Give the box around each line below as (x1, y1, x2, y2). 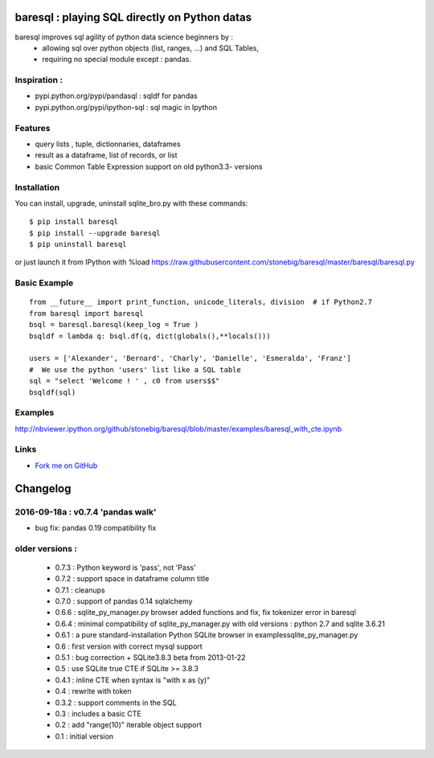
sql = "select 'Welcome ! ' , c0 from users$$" (29, 376, 220, 386)
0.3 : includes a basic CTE (55, 709, 141, 719)
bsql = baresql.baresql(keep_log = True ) (29, 320, 199, 330)
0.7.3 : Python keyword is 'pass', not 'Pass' (55, 563, 196, 572)
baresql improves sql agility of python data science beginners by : (14, 32, 233, 42)
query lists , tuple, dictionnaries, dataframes (35, 139, 181, 149)
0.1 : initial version (55, 731, 114, 741)
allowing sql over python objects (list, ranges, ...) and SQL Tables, (42, 43, 260, 52)
